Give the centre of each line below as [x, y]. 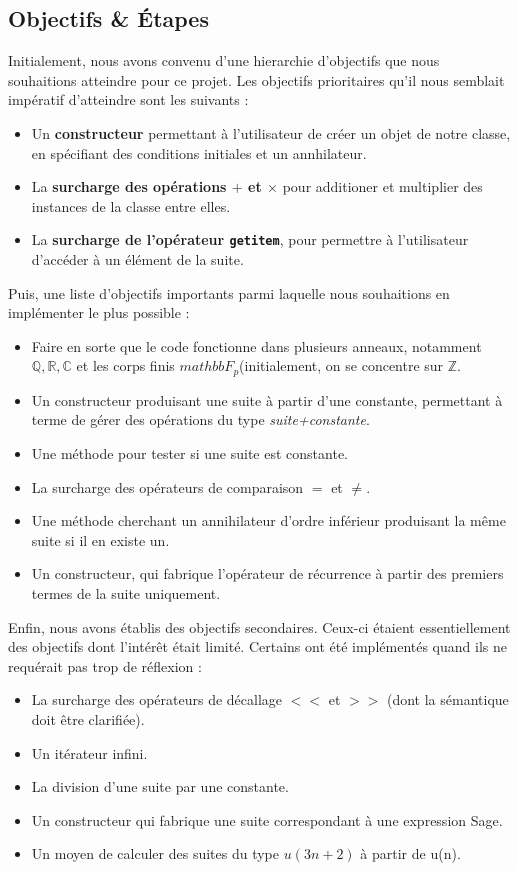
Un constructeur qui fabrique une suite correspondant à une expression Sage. [267, 819]
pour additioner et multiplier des [382, 186]
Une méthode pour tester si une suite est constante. [189, 453]
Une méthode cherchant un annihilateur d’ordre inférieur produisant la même [268, 520]
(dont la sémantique [447, 699]
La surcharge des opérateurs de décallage [157, 699]
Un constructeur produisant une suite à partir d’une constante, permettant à [267, 399]
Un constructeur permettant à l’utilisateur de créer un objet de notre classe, [271, 132]
